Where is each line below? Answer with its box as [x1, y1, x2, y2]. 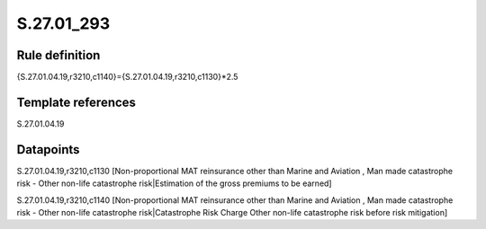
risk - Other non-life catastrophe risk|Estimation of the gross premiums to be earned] [16, 178, 332, 189]
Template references [16, 94, 137, 110]
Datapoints [16, 142, 80, 157]
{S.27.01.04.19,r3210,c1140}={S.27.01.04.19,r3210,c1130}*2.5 [16, 72, 238, 83]
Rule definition [16, 48, 101, 63]
